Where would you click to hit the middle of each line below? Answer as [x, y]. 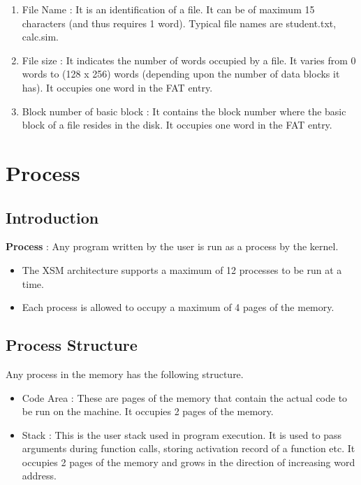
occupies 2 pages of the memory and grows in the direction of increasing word [189, 462]
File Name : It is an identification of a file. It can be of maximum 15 [168, 9]
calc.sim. [40, 37]
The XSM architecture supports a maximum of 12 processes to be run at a [182, 269]
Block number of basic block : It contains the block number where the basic [184, 111]
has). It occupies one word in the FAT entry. [117, 87]
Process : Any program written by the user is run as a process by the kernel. [172, 246]
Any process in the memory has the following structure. [125, 374]
